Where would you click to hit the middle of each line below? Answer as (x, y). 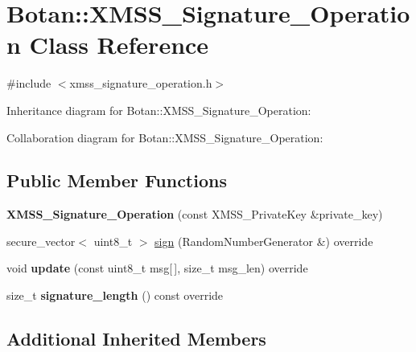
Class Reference (119, 45)
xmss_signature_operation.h (141, 83)
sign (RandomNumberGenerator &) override (264, 241)
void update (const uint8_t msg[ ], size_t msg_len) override (157, 268)
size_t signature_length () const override (115, 295)
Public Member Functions (117, 180)
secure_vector (41, 241)
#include (29, 83)
